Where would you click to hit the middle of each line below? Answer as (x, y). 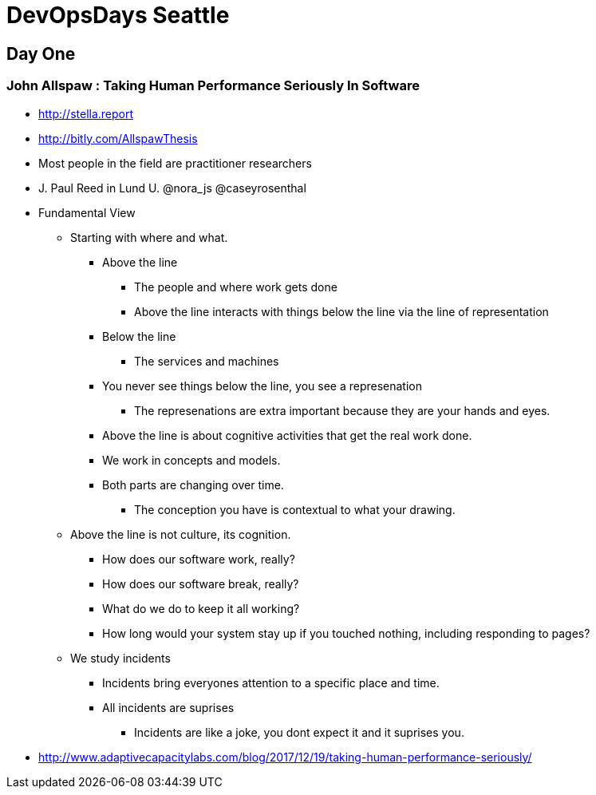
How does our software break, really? (201, 583)
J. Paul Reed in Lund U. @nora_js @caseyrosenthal (172, 188)
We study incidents (120, 658)
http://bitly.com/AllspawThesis (118, 138)
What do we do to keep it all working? (201, 608)
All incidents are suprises (168, 707)
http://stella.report (86, 113)
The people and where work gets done (236, 287)
